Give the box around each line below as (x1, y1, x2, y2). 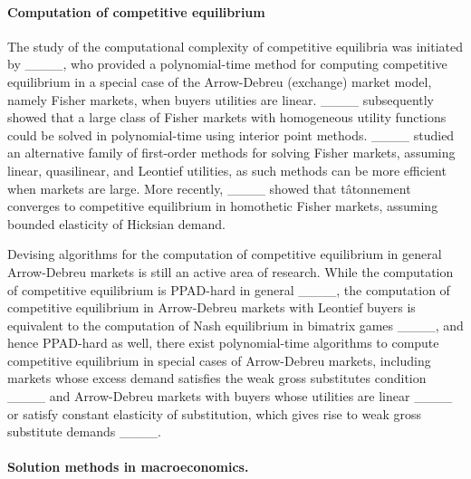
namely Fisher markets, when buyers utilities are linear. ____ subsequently (7, 90, 435, 109)
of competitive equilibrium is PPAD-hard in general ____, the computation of (7, 280, 450, 299)
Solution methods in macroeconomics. (7, 457, 249, 476)
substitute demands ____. (7, 422, 161, 441)
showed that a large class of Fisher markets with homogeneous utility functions (7, 108, 447, 127)
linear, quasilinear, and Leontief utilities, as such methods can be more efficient (7, 160, 447, 179)
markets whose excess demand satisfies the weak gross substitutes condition (7, 369, 427, 388)
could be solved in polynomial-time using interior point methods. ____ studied (7, 125, 455, 144)
